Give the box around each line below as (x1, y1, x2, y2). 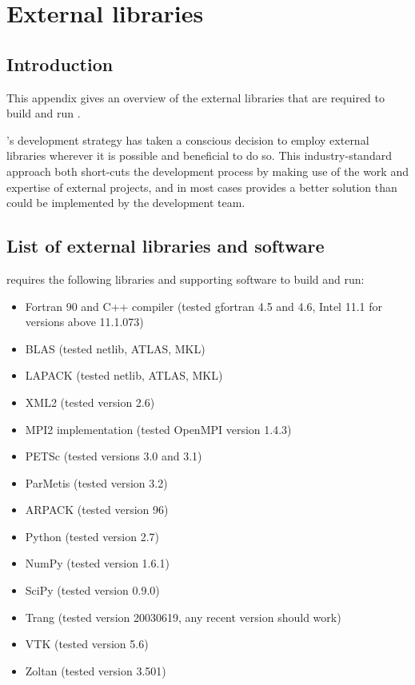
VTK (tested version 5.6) (25, 635, 149, 652)
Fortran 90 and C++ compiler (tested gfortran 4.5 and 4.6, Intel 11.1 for (25, 297, 383, 314)
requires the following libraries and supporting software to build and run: (6, 270, 365, 287)
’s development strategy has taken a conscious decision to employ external (6, 131, 369, 148)
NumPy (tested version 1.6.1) (25, 555, 170, 571)
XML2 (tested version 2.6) (25, 393, 155, 410)
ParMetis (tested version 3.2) (25, 474, 168, 491)
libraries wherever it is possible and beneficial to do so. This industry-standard (6, 147, 392, 164)
